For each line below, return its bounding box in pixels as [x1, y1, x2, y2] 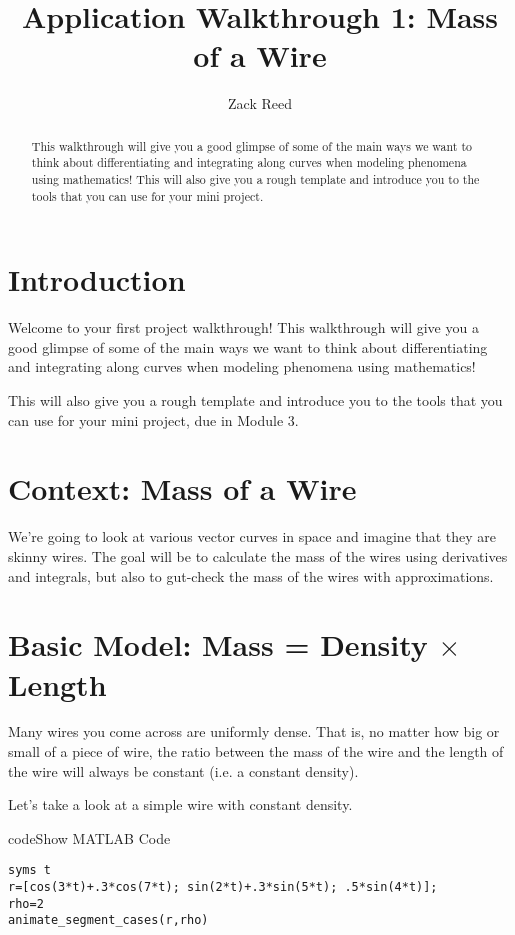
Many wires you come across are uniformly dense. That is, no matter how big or [8, 721, 500, 742]
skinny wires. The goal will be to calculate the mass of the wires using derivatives [8, 545, 508, 566]
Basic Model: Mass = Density [8, 624, 428, 665]
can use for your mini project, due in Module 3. [8, 409, 299, 430]
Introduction [8, 259, 186, 300]
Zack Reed [228, 93, 292, 114]
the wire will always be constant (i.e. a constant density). [8, 760, 359, 781]
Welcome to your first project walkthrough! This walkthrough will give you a [8, 317, 479, 338]
